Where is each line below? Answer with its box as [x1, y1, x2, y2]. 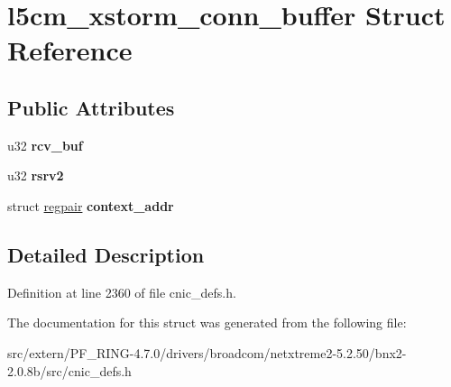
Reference [7, 32, 133, 69]
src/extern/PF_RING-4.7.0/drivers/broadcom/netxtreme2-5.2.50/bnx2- [7, 343, 407, 362]
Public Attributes [7, 93, 175, 121]
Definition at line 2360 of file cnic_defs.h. [7, 282, 236, 301]
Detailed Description [7, 240, 205, 268]
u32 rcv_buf [7, 135, 83, 154]
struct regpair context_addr [7, 196, 174, 215]
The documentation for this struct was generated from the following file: [7, 313, 407, 332]
